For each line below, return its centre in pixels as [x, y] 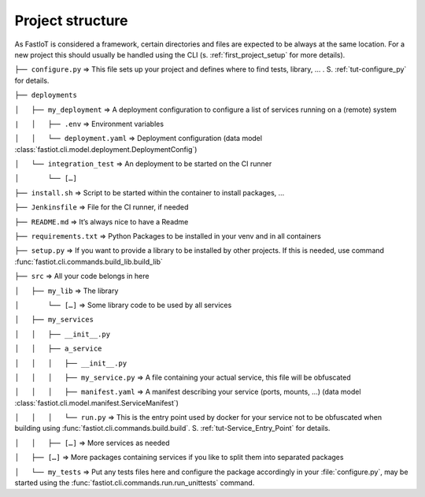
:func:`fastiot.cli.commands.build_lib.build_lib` [89, 261]
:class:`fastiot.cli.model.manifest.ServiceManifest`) [96, 402]
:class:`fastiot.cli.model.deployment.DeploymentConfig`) [106, 149]
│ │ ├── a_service [58, 349]
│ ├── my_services [54, 320]
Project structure [71, 20]
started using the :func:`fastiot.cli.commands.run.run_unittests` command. [135, 483]
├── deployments [46, 95]
